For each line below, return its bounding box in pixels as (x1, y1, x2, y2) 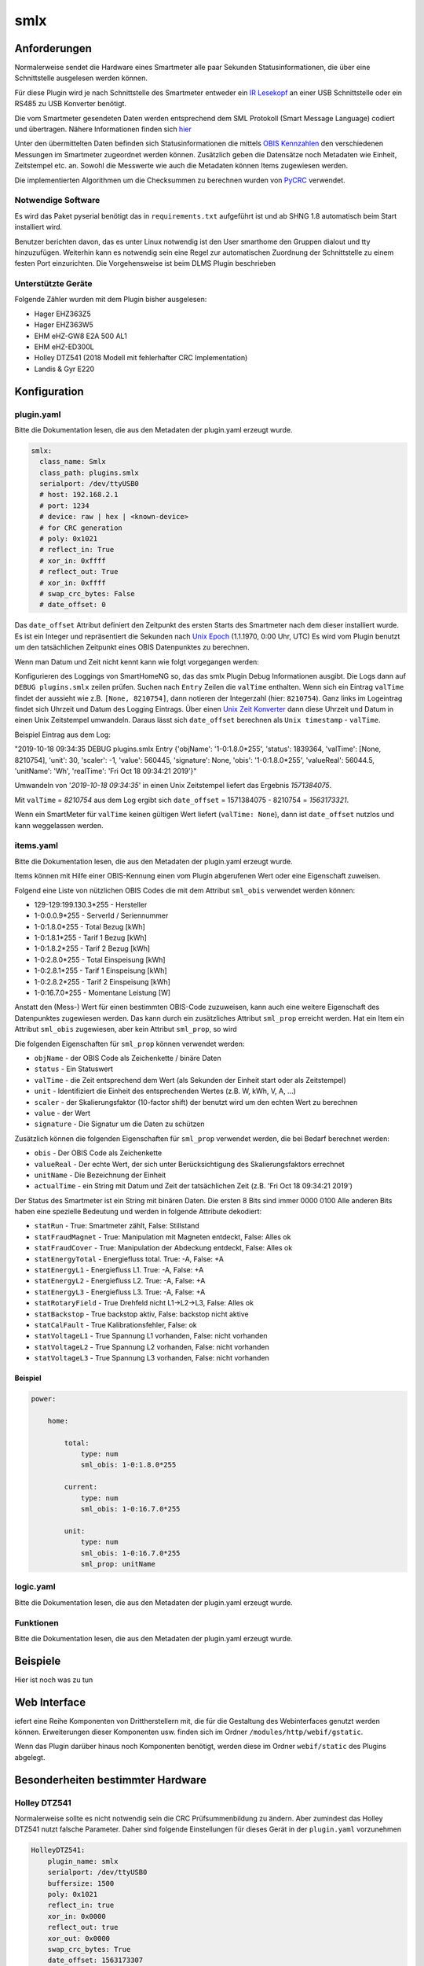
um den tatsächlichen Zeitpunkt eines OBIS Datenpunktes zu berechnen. (14, 642, 250, 652)
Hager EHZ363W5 (34, 320, 93, 330)
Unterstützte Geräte (14, 278, 93, 289)
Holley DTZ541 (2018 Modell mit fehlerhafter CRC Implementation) (34, 353, 248, 363)
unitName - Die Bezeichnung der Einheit (34, 1170, 166, 1180)
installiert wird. (14, 223, 63, 232)
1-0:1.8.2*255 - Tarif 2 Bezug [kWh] (34, 944, 151, 953)
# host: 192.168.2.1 (39, 490, 119, 499)
